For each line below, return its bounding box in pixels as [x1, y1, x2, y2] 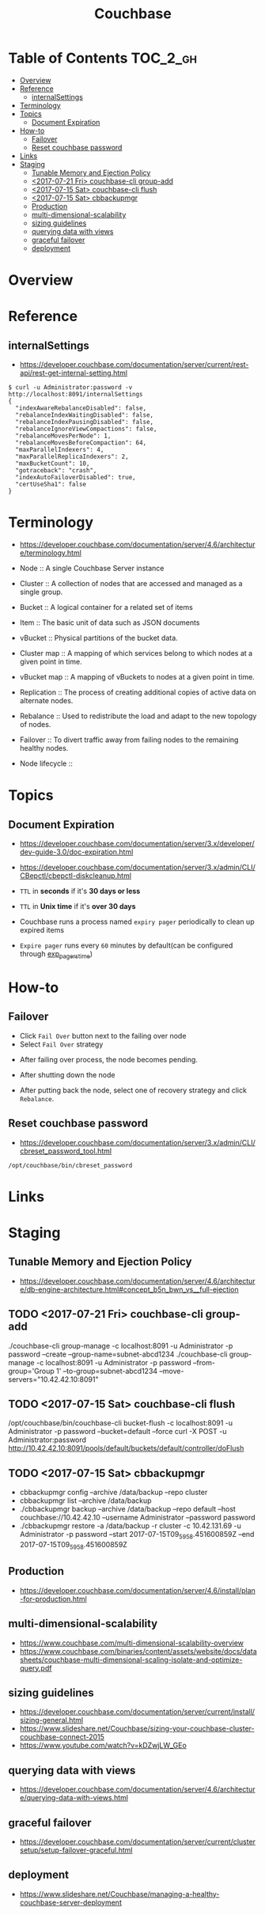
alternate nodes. [19, 696, 74, 706]
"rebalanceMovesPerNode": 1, [15, 432, 112, 440]
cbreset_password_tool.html [19, 1146, 112, 1156]
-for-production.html [19, 1594, 87, 1603]
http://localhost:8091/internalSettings [8, 391, 144, 399]
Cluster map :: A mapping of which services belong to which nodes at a [19, 649, 253, 658]
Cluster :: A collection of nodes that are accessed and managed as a [19, 579, 243, 589]
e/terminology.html [19, 548, 81, 558]
